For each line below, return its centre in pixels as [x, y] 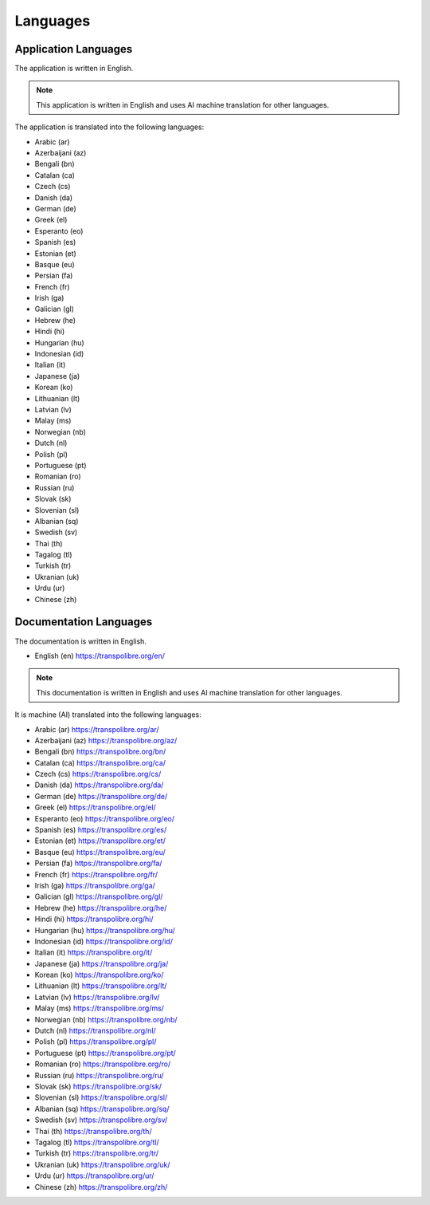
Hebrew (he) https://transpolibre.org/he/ [101, 908]
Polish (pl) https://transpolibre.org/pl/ [96, 1042]
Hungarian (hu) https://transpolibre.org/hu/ [105, 930]
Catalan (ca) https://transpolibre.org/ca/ [100, 762]
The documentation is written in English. [81, 641]
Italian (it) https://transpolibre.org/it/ [94, 952]
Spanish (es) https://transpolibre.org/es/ [101, 830]
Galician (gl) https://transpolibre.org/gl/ [99, 896]
